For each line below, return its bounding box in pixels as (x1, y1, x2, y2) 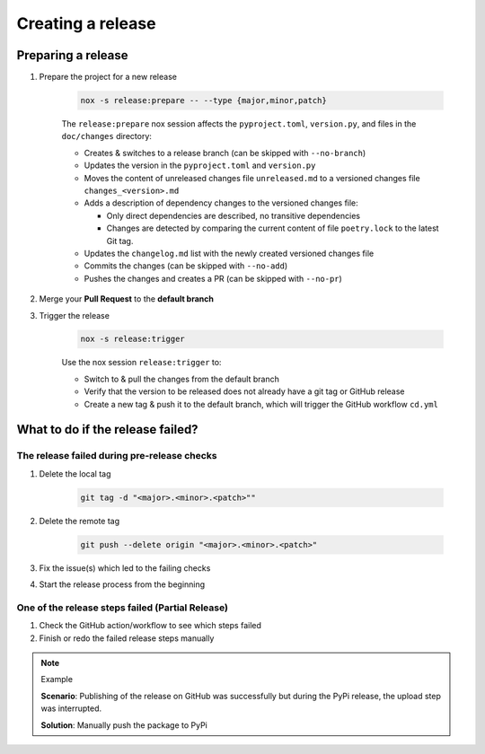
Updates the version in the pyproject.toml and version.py (84, 160, 316, 171)
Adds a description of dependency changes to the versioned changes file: (84, 197, 358, 208)
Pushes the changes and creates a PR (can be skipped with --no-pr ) (84, 273, 343, 284)
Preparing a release (16, 48, 129, 63)
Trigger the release (39, 310, 110, 320)
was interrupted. (40, 703, 102, 714)
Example (40, 674, 74, 685)
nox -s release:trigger (80, 334, 186, 345)
